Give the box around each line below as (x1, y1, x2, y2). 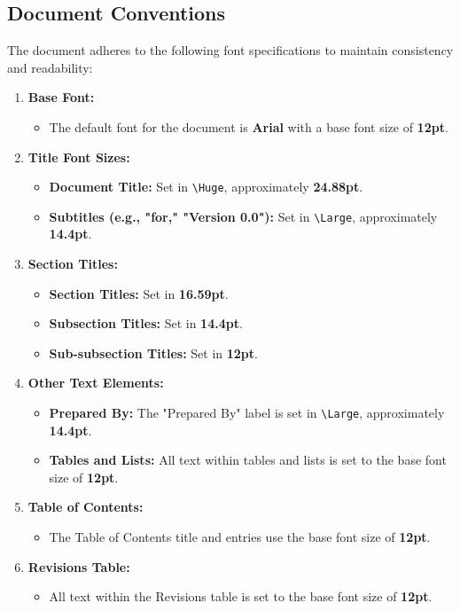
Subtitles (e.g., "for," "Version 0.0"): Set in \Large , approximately (49, 207, 438, 225)
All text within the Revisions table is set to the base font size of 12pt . (49, 587, 433, 606)
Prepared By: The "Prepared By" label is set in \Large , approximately (49, 403, 445, 422)
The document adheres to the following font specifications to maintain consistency (7, 41, 454, 59)
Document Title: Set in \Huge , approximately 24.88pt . (49, 177, 363, 196)
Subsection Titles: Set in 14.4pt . (49, 314, 243, 333)
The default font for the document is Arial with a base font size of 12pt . (49, 117, 448, 136)
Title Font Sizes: (27, 147, 130, 166)
